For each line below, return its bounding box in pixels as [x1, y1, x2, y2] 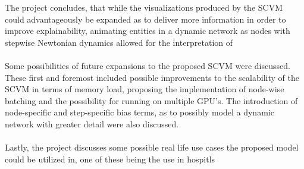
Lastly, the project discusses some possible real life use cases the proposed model [5, 141, 299, 154]
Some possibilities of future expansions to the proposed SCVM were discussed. [5, 59, 290, 71]
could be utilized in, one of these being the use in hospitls [5, 152, 215, 165]
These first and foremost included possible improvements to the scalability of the [5, 71, 299, 83]
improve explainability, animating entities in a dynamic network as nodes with [5, 24, 290, 37]
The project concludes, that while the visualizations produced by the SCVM [5, 1, 283, 13]
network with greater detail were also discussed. [5, 117, 179, 130]
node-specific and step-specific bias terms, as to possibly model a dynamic [5, 106, 274, 118]
